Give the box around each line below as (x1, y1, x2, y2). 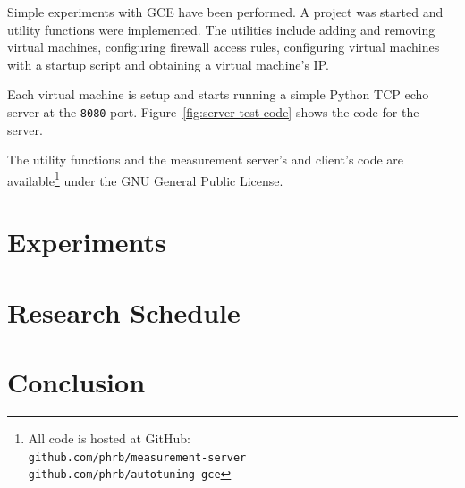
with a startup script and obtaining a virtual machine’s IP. (7, 55, 329, 73)
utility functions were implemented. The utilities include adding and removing (7, 20, 435, 38)
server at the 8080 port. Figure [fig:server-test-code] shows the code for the (7, 102, 419, 121)
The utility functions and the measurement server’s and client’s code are (7, 150, 404, 169)
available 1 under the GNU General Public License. (7, 168, 283, 189)
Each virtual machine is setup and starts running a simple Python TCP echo (7, 85, 429, 104)
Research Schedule (7, 293, 241, 330)
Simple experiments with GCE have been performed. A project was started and (7, 3, 444, 21)
